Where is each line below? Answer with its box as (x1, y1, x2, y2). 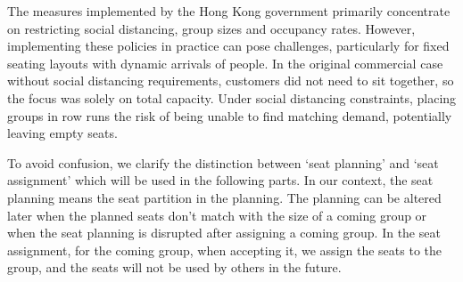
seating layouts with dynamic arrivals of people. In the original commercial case (7, 53, 443, 72)
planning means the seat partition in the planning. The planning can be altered (7, 188, 442, 206)
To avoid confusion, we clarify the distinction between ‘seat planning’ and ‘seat (7, 153, 439, 172)
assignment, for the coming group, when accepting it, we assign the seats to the (7, 240, 442, 259)
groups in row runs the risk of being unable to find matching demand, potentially (7, 106, 452, 125)
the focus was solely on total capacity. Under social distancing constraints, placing (7, 88, 457, 107)
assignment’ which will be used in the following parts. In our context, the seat (7, 171, 434, 189)
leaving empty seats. (7, 124, 118, 142)
